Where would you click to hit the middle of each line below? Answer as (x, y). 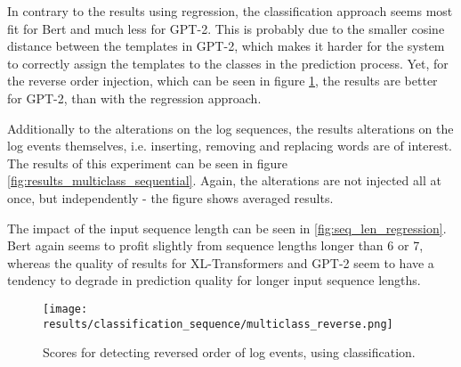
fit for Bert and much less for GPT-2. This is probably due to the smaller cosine (226, 28)
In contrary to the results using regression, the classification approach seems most (230, 11)
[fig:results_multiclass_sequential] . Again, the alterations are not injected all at (224, 180)
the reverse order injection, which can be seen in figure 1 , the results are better (222, 81)
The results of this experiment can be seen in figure (148, 163)
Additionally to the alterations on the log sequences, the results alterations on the (230, 128)
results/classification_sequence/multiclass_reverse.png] (218, 324)
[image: (65, 309)
